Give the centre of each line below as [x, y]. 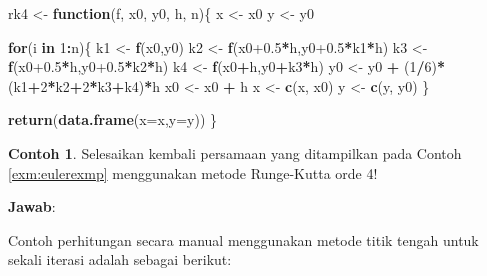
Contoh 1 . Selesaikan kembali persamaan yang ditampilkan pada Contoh [235, 152]
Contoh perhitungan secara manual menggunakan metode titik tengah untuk [243, 239]
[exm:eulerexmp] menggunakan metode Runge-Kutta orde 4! [193, 172]
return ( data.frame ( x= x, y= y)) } [113, 119]
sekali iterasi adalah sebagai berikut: [120, 259]
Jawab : [32, 206]
